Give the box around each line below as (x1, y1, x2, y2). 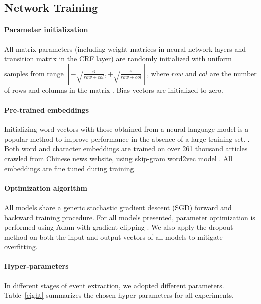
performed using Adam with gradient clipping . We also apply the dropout (4, 222, 233, 232)
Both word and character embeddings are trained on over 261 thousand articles (4, 143, 248, 154)
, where (147, 68, 169, 78)
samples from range (4, 68, 64, 78)
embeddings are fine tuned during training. (4, 163, 136, 173)
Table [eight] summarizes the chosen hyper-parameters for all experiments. (4, 290, 234, 300)
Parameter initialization (4, 24, 88, 35)
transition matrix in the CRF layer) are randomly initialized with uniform (4, 53, 232, 64)
